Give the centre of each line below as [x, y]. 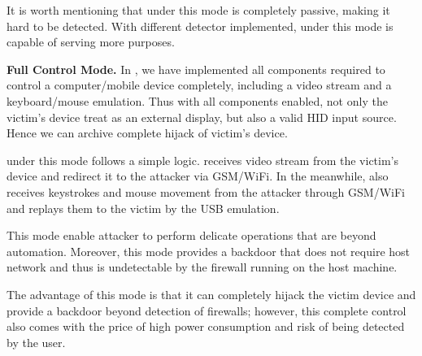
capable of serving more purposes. [91, 42]
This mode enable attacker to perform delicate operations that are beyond [191, 235]
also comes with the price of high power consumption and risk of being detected [206, 326]
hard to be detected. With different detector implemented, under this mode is [200, 26]
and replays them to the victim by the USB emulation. [143, 208]
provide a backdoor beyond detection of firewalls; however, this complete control [207, 310]
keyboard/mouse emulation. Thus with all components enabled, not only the [197, 100]
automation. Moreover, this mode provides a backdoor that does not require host [209, 251]
